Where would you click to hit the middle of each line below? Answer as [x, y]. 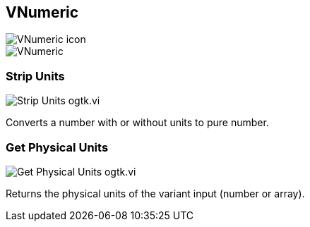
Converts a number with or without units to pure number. [137, 123]
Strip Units [35, 76]
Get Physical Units [57, 147]
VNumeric [42, 12]
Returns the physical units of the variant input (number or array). [155, 193]
